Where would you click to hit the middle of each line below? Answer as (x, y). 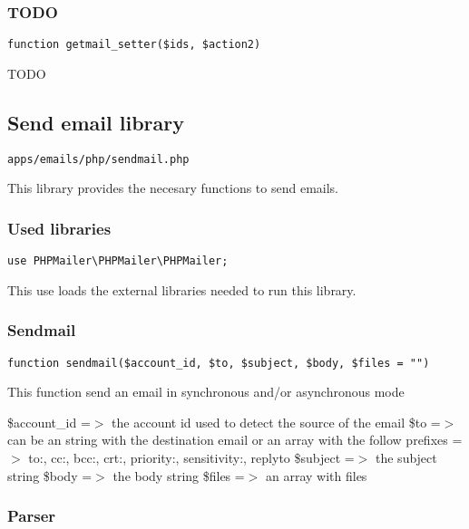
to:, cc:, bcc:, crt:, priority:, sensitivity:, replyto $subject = (191, 458)
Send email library (96, 122)
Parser (32, 516)
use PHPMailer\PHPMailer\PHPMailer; (118, 261)
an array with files (317, 475)
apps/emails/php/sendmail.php (98, 159)
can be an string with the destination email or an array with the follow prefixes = (235, 440)
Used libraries (59, 228)
